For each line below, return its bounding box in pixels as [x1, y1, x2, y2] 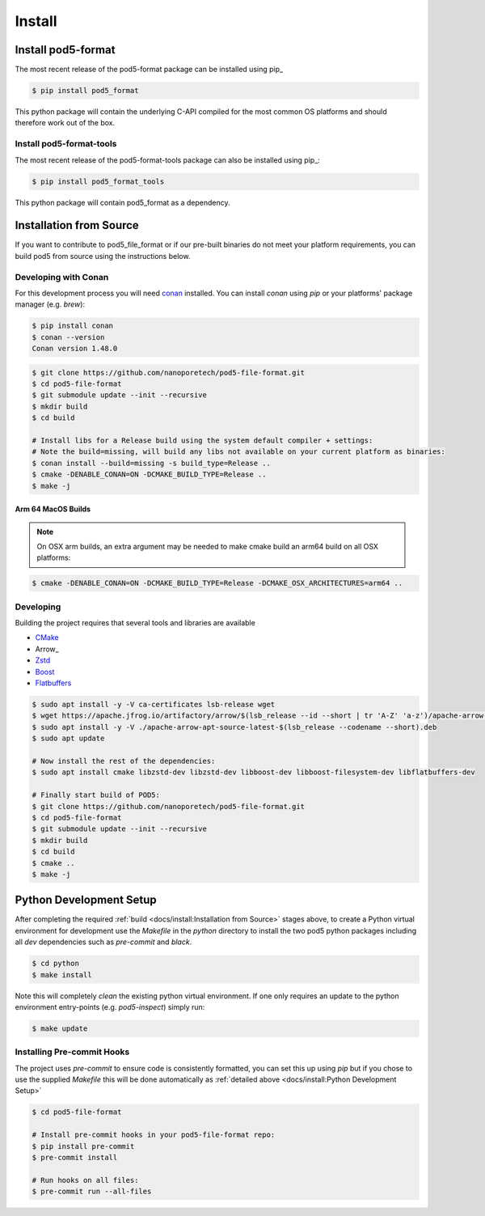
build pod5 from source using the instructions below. [15, 251, 191, 261]
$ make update [32, 1023, 88, 1033]
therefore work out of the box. [15, 118, 116, 128]
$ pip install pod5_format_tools [32, 176, 165, 186]
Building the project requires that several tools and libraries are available [15, 618, 256, 628]
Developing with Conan [15, 271, 109, 282]
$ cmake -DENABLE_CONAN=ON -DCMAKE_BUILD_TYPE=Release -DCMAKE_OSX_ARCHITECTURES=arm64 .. [32, 578, 403, 588]
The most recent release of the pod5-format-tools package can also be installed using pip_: [15, 155, 321, 165]
